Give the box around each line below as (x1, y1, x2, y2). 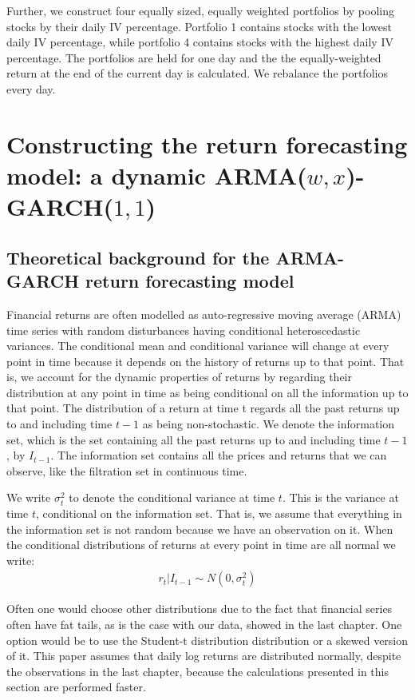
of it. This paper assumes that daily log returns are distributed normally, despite (6, 647, 401, 664)
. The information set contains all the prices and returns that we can (50, 447, 387, 463)
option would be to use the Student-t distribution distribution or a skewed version (6, 631, 409, 648)
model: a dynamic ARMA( (6, 158, 307, 191)
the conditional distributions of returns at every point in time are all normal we (6, 536, 396, 553)
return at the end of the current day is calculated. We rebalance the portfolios (6, 65, 388, 82)
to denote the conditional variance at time (69, 489, 275, 506)
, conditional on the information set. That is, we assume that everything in (35, 505, 402, 522)
